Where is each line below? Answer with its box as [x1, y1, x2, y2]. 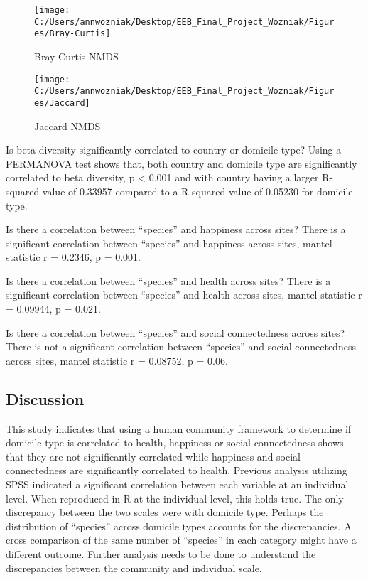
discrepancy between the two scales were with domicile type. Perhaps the [6, 505, 324, 520]
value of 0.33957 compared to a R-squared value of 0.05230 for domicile [42, 183, 353, 198]
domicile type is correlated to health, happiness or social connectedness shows [6, 435, 344, 450]
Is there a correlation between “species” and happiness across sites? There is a [6, 222, 346, 237]
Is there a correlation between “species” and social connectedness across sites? [6, 325, 345, 340]
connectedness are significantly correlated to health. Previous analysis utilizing [6, 463, 347, 478]
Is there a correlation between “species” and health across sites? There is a [6, 273, 331, 288]
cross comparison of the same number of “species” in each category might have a [6, 532, 357, 547]
